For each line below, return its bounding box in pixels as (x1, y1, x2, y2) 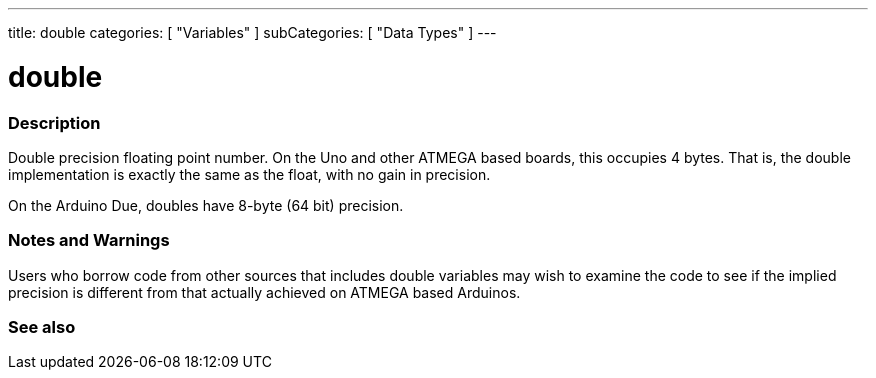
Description (8, 112, 101, 133)
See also (8, 317, 76, 337)
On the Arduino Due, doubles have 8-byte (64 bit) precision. (8, 196, 404, 214)
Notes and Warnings (8, 230, 170, 251)
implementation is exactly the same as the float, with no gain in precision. (8, 165, 491, 183)
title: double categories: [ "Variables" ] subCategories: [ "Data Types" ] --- (8, 24, 497, 41)
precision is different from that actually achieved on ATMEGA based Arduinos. (8, 283, 521, 301)
